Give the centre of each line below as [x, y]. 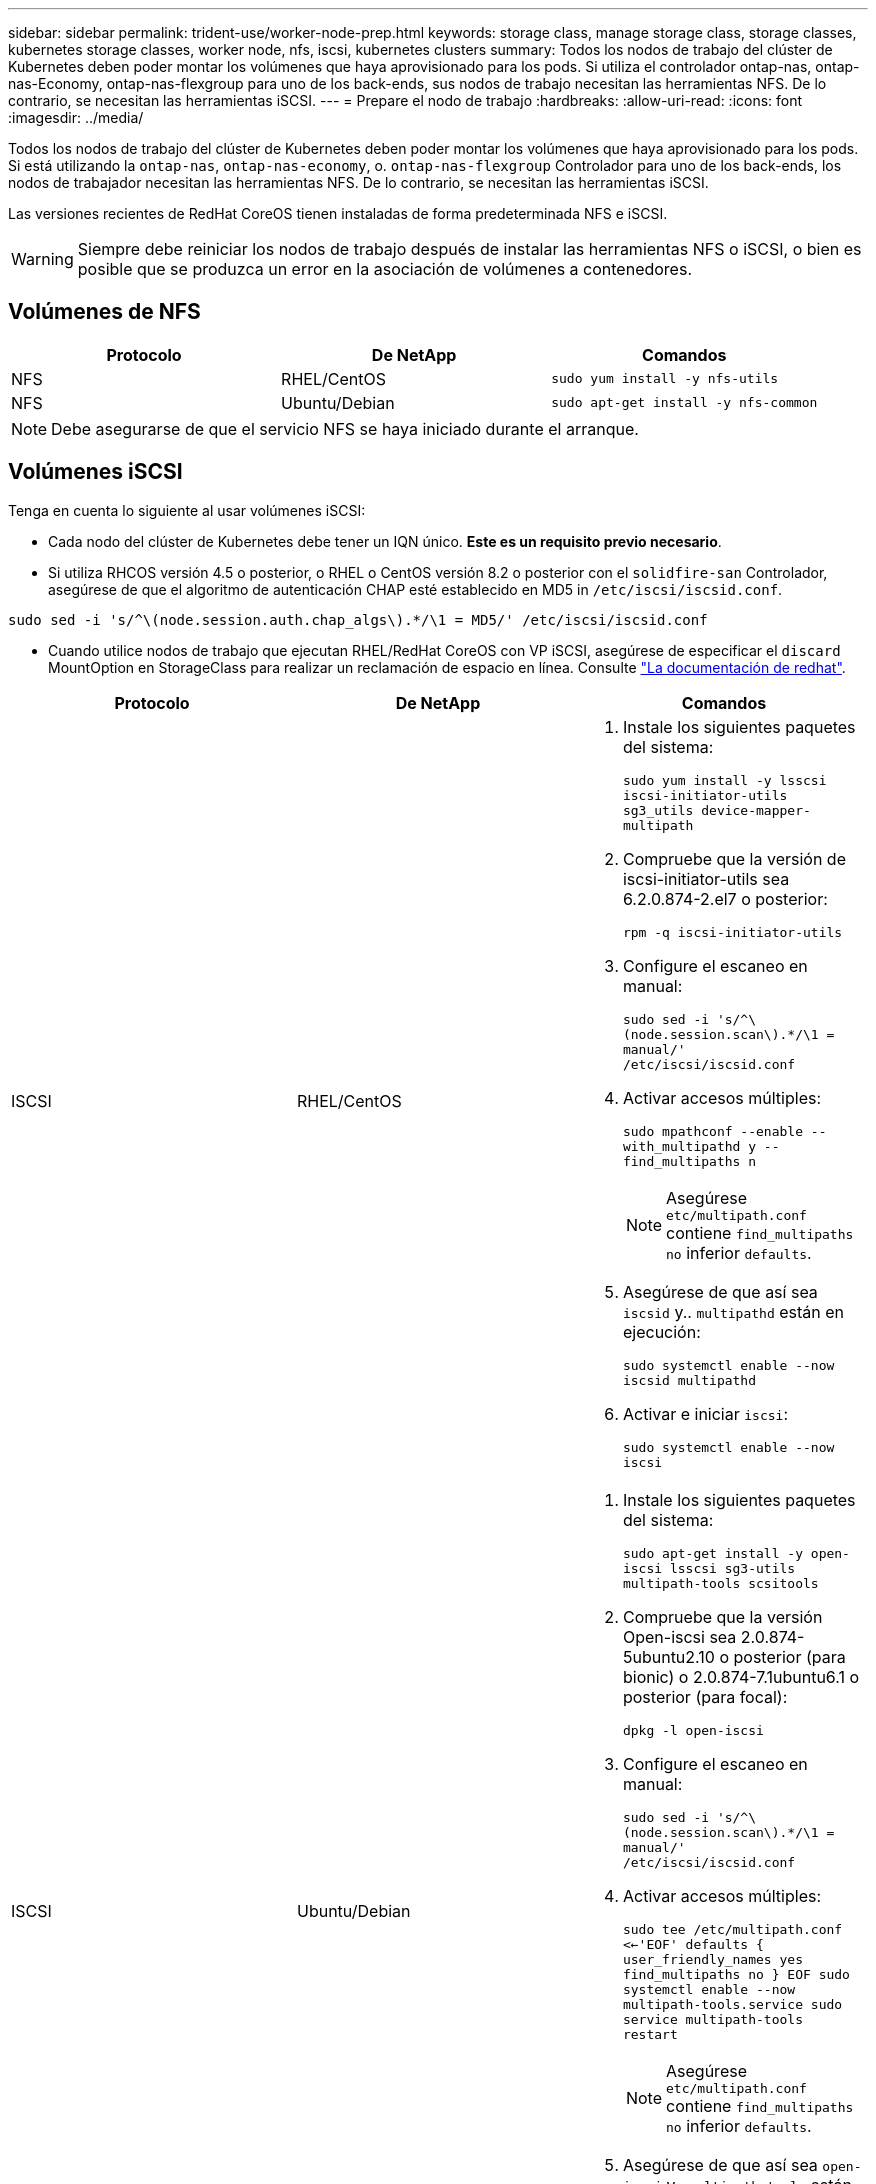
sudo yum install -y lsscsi [724, 780]
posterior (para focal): [705, 1696]
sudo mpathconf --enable [712, 1131]
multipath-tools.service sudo [732, 2004]
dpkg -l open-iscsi [693, 1730]
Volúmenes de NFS [104, 312]
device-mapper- [756, 810]
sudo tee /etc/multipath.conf [732, 1929]
